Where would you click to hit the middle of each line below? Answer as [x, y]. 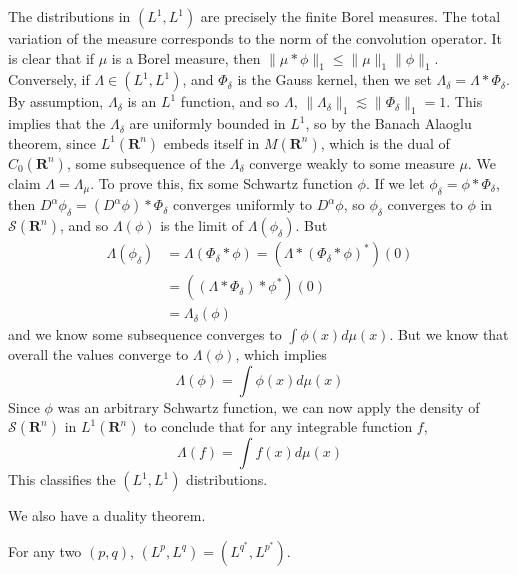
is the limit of [202, 225]
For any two [45, 550]
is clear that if [51, 57]
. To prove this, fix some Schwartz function [221, 182]
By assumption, [56, 101]
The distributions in [69, 16]
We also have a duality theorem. [107, 515]
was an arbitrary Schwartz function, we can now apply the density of [268, 406]
